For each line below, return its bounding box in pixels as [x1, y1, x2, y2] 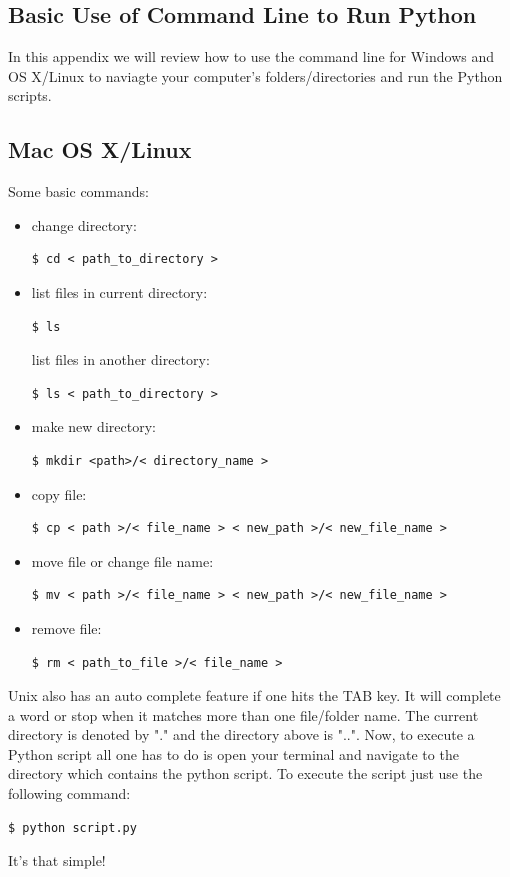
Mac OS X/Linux [8, 134, 192, 165]
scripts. [8, 85, 52, 106]
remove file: [31, 617, 102, 638]
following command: [8, 783, 131, 804]
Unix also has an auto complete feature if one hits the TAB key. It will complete [8, 685, 501, 706]
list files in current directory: [31, 281, 208, 302]
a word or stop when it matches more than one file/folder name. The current [8, 704, 479, 725]
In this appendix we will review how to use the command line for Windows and [8, 46, 495, 67]
